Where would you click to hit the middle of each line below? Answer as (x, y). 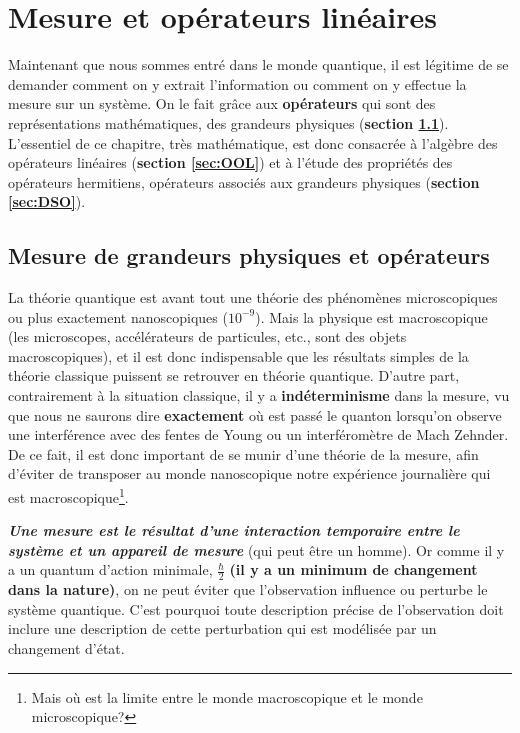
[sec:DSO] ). (47, 201)
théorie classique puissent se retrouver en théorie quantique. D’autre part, (234, 375)
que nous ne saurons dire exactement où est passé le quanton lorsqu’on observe (255, 414)
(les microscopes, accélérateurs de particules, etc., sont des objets (207, 336)
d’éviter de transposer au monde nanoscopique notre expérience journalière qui (249, 473)
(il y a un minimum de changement (353, 569)
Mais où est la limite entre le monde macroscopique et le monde (227, 696)
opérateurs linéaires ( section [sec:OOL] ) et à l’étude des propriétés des (230, 162)
